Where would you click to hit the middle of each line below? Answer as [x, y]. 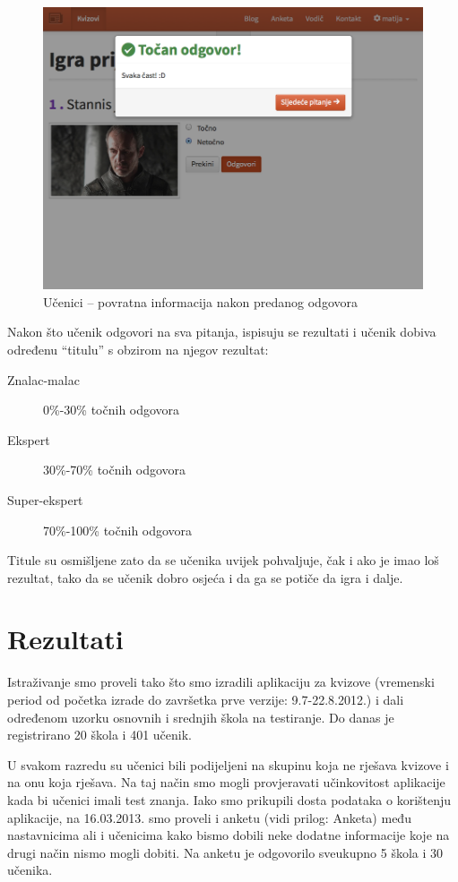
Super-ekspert [45, 499]
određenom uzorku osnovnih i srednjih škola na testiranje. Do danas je [201, 717]
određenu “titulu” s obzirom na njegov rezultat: [138, 349]
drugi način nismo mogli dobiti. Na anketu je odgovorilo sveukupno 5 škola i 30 [225, 852]
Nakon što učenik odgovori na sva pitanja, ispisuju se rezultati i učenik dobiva [222, 332]
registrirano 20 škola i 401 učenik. [99, 735]
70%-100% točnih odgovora [118, 530]
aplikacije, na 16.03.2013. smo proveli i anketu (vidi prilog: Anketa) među [209, 817]
